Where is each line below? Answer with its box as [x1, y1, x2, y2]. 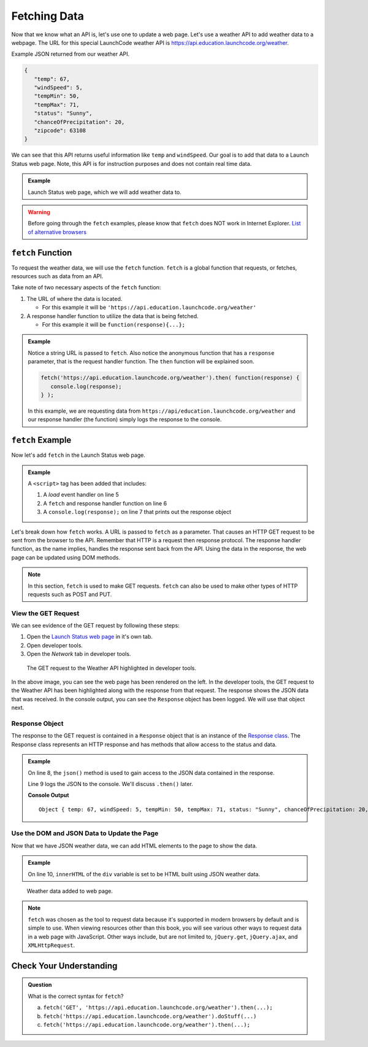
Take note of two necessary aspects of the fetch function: [11, 284, 161, 291]
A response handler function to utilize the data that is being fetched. [26, 312, 199, 319]
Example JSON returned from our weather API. [11, 50, 130, 58]
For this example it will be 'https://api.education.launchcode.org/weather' [42, 304, 257, 311]
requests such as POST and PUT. [28, 590, 112, 598]
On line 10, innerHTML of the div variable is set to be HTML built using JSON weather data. [28, 870, 261, 878]
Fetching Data [11, 9, 84, 23]
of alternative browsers [28, 228, 87, 236]
